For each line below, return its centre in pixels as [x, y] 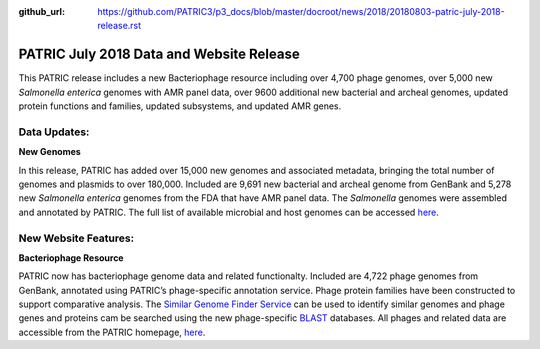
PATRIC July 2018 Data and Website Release [159, 54]
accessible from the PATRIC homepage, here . [112, 332]
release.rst [119, 26]
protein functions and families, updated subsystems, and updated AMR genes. [180, 106]
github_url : [41, 11]
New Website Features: [76, 238]
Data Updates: [54, 132]
